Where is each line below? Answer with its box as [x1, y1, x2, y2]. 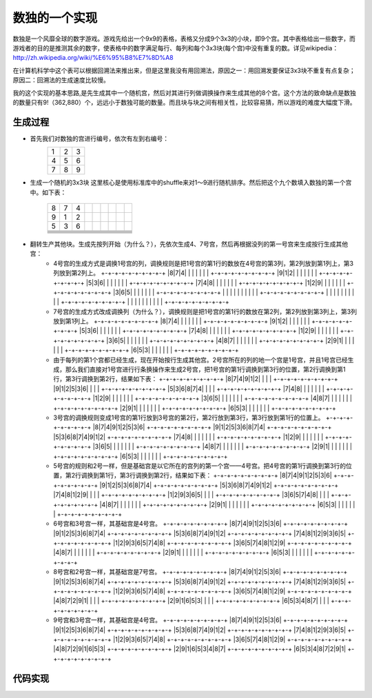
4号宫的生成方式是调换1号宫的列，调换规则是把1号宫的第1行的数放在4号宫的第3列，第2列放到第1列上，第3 [53, 259, 354, 267]
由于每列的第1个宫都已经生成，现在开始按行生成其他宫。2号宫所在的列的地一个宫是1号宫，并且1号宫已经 [53, 356, 348, 364]
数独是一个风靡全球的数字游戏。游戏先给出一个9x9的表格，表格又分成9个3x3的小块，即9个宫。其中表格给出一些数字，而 [12, 34, 356, 43]
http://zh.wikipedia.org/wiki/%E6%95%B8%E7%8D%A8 [12, 54, 174, 62]
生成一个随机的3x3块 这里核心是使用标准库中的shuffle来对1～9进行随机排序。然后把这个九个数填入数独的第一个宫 [30, 178, 352, 187]
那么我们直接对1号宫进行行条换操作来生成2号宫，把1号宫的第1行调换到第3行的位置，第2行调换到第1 [65, 365, 346, 373]
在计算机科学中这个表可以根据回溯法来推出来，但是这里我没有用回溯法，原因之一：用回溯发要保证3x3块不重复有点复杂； [12, 66, 355, 74]
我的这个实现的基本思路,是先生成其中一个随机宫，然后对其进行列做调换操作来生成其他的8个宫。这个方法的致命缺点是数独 [12, 88, 356, 96]
